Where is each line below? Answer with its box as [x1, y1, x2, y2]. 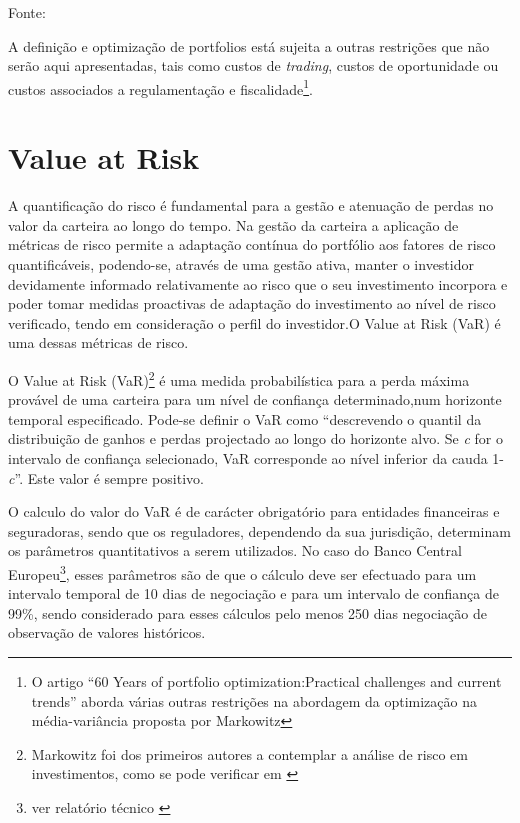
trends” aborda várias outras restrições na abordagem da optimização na [31, 690, 477, 711]
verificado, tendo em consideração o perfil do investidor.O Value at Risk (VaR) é [8, 312, 501, 333]
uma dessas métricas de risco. [8, 332, 189, 353]
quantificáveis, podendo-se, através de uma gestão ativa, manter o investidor [8, 253, 474, 274]
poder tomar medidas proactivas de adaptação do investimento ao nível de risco [8, 293, 496, 314]
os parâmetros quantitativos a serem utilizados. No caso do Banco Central [8, 540, 462, 561]
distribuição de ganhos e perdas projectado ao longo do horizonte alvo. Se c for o [8, 428, 503, 449]
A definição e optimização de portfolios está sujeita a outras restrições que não [8, 35, 490, 56]
